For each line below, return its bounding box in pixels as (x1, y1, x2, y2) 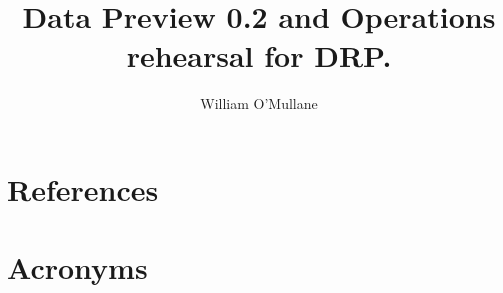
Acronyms (7, 247, 148, 288)
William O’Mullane (200, 93, 318, 114)
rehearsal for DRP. (126, 35, 392, 76)
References (7, 168, 159, 209)
